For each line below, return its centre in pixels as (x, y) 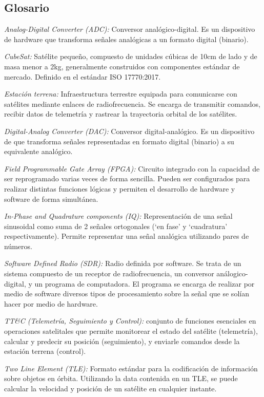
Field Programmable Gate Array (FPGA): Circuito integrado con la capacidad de (132, 168)
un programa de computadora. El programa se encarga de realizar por (145, 283)
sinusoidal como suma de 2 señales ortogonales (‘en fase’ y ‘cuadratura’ (116, 226)
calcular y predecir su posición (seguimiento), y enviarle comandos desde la (122, 341)
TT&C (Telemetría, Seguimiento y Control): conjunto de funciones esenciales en (130, 321)
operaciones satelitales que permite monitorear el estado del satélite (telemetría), (131, 331)
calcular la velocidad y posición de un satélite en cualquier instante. (110, 389)
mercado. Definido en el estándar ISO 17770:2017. (83, 76)
